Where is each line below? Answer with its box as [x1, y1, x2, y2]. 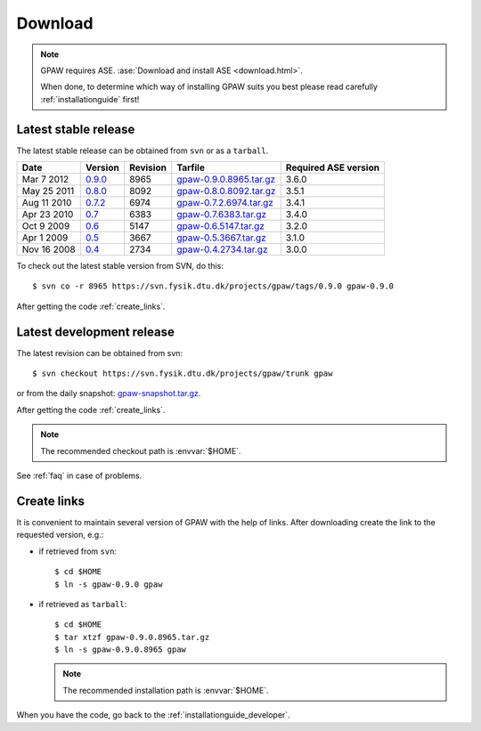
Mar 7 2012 [21, 174, 69, 186]
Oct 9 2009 [21, 220, 70, 232]
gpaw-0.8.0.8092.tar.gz [176, 185, 276, 198]
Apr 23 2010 [21, 208, 74, 221]
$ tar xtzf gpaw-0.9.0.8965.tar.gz [54, 632, 210, 642]
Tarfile [176, 161, 205, 174]
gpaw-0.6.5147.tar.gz [176, 220, 265, 232]
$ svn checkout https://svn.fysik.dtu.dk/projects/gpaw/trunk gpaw [32, 369, 333, 378]
